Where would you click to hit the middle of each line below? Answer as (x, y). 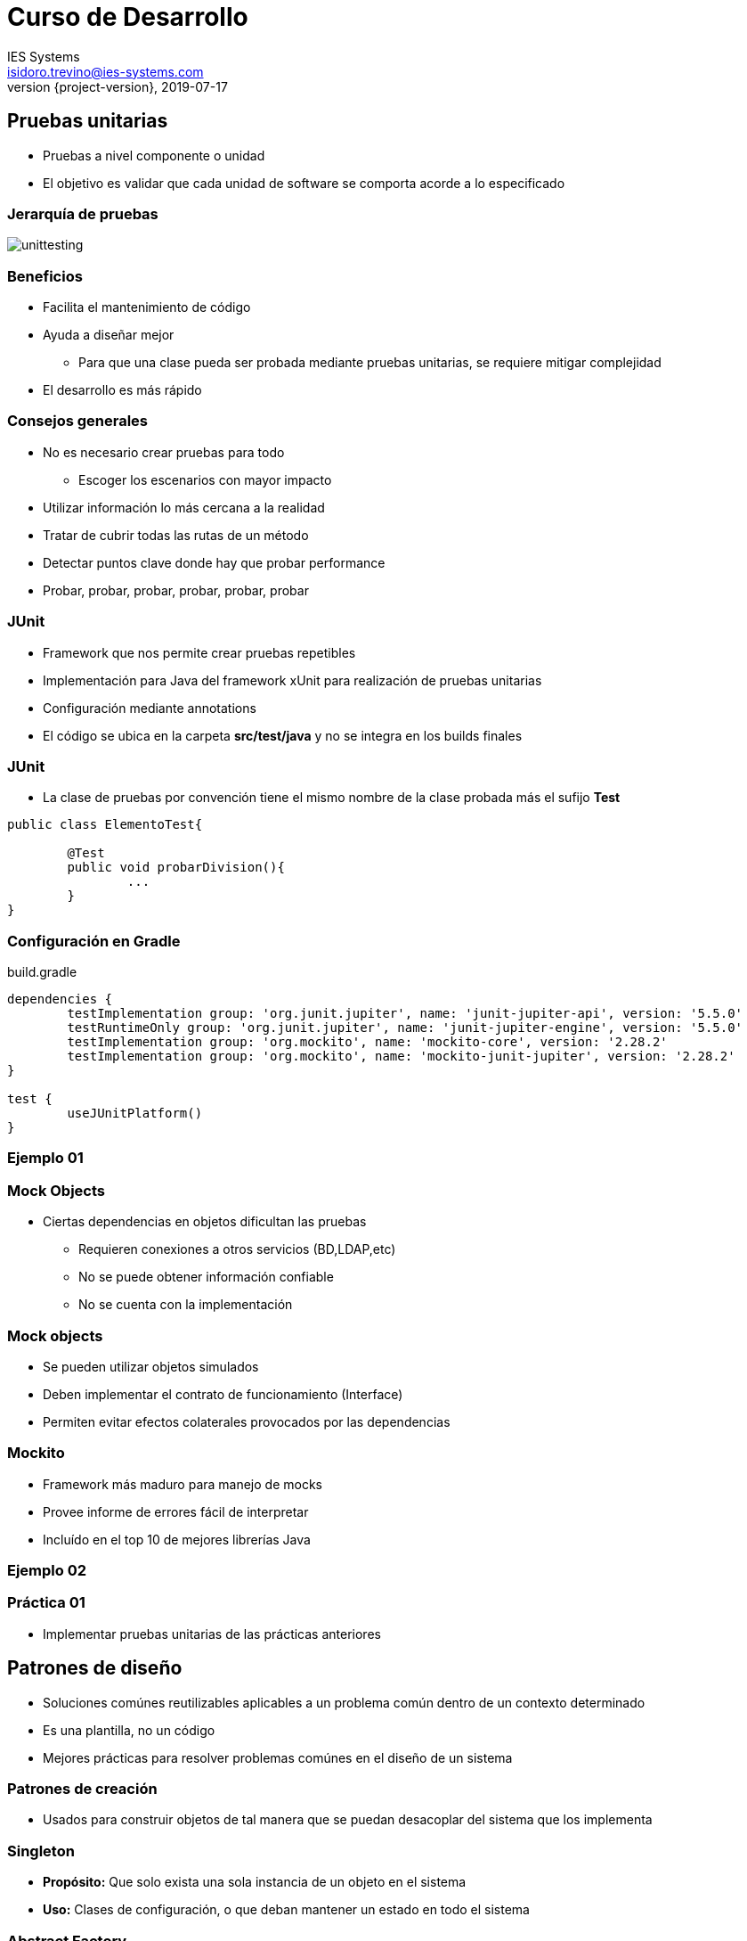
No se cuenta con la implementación (186, 1305)
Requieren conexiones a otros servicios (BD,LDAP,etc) (237, 1249)
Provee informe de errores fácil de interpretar (176, 1511)
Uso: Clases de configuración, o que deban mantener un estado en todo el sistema (286, 1910)
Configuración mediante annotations (150, 708)
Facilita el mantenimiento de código (147, 307)
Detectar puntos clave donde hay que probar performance (214, 562)
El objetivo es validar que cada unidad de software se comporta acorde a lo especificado (304, 183)
